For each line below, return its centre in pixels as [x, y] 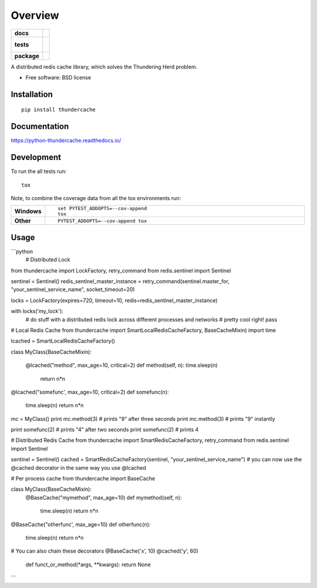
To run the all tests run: [39, 171]
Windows [28, 211]
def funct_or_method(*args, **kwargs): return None [88, 564]
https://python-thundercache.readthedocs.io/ [66, 141]
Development [36, 157]
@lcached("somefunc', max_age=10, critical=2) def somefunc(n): [90, 392]
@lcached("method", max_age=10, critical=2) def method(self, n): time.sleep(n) [122, 366]
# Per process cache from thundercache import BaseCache [83, 479]
